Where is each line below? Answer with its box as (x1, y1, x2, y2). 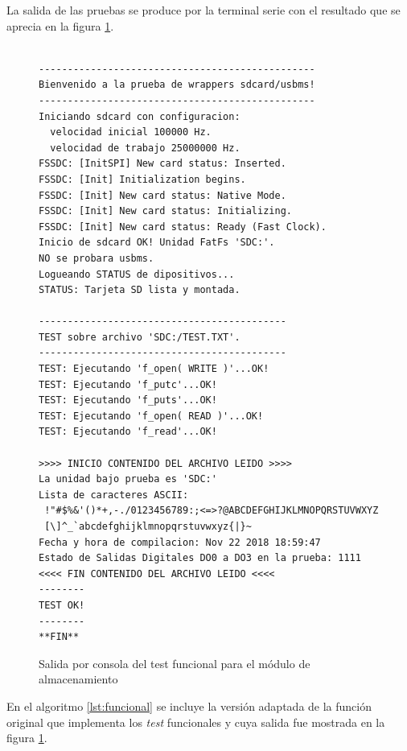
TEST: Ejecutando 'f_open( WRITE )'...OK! (39, 363, 269, 375)
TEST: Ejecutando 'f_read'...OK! (39, 426, 217, 438)
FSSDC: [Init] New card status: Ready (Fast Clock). (39, 221, 327, 233)
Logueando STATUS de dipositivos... (39, 268, 235, 280)
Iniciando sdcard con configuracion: (39, 110, 240, 122)
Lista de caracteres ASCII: (39, 489, 189, 501)
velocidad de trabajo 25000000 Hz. (50, 142, 240, 154)
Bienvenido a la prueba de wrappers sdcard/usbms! (39, 79, 315, 91)
